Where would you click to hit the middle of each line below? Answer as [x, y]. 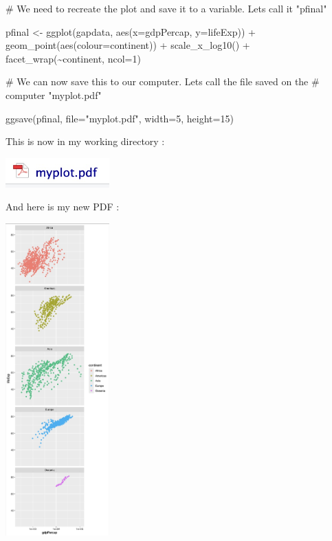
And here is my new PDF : [63, 207]
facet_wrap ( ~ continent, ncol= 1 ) [73, 58]
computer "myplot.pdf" [54, 95]
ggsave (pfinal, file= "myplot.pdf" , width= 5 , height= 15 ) [120, 118]
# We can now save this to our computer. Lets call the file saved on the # [163, 81]
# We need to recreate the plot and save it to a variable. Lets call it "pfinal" [166, 8]
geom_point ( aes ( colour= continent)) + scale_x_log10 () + [128, 45]
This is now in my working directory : [85, 141]
